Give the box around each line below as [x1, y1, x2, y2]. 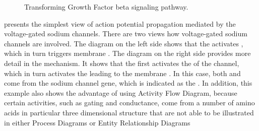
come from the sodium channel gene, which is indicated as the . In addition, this [4, 78, 252, 88]
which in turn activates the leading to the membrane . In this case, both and [4, 68, 241, 78]
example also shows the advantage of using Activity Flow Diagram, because [4, 87, 237, 98]
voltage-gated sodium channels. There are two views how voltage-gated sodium [4, 28, 247, 39]
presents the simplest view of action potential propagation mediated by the [4, 18, 236, 29]
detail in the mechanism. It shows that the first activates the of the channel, [4, 57, 239, 68]
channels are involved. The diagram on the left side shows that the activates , [4, 38, 243, 48]
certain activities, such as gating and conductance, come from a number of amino [4, 97, 255, 108]
